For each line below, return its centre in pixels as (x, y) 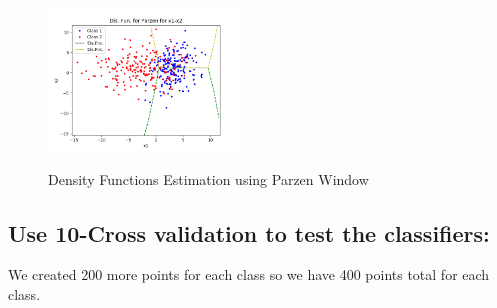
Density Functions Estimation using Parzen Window (208, 178)
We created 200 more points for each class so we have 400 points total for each (249, 274)
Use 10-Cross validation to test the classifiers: (249, 232)
